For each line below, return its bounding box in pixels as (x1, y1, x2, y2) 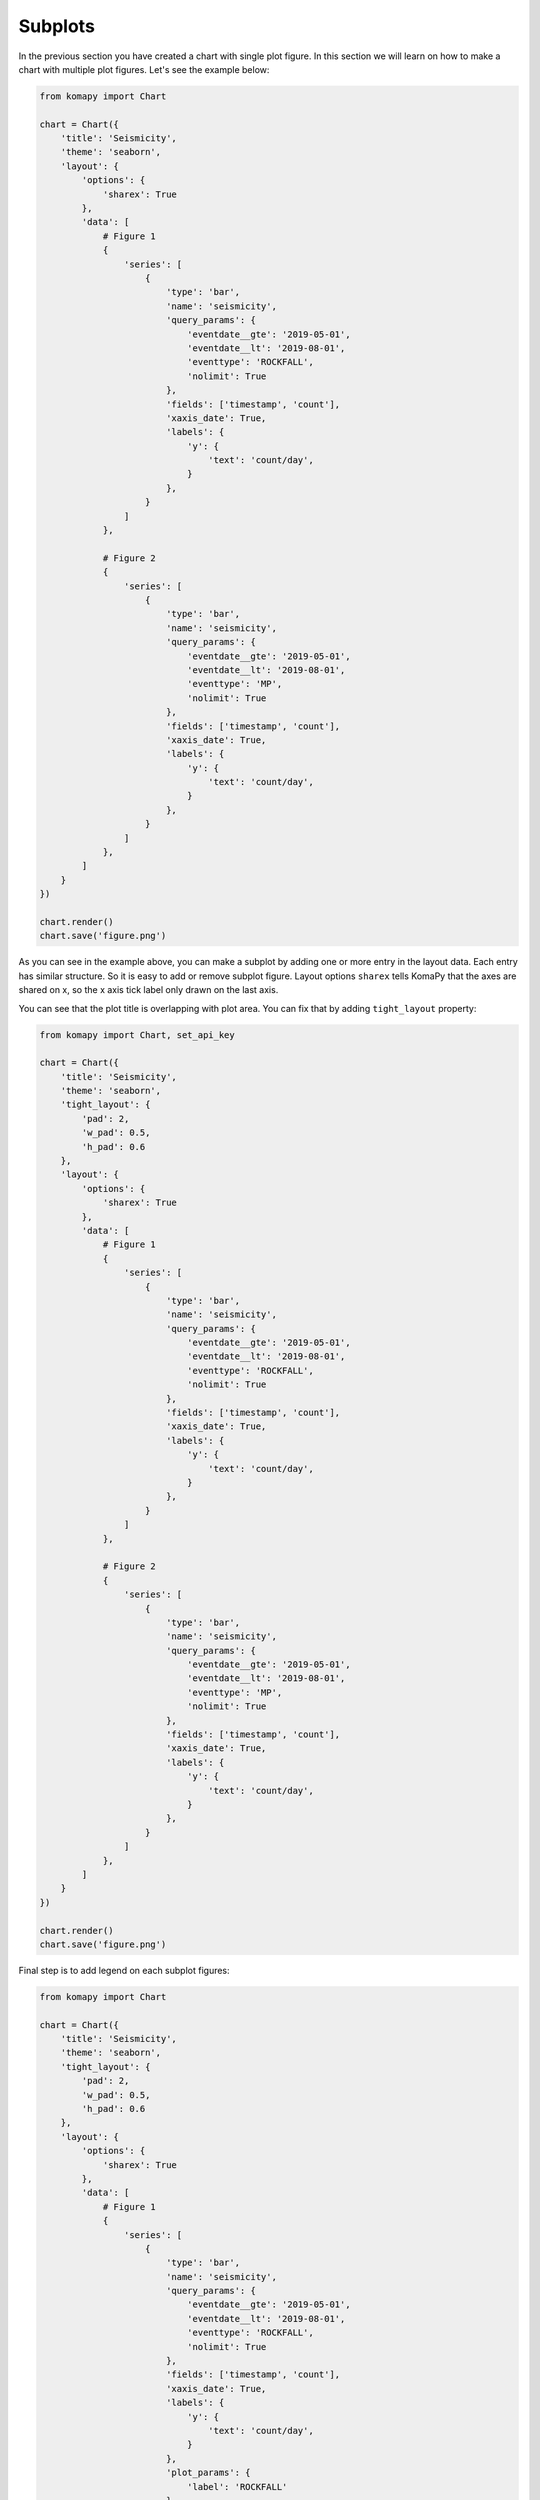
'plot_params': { (165, 2467, 251, 2479)
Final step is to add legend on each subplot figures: (18, 1964, 230, 1976)
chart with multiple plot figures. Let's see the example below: (18, 63, 270, 75)
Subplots (18, 15, 95, 37)
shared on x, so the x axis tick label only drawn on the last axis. (18, 984, 279, 996)
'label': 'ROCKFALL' (186, 2481, 288, 2492)
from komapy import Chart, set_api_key (39, 1029, 235, 1040)
